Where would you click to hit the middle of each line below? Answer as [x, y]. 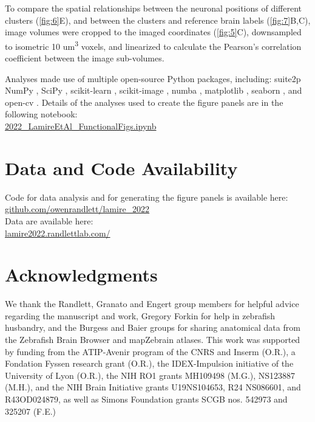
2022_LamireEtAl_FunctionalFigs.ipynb [81, 126]
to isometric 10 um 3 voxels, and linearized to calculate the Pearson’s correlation [153, 45]
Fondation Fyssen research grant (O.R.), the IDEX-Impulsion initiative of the [149, 363]
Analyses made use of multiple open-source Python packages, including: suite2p [153, 78]
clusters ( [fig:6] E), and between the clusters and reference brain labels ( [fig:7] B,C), [158, 20]
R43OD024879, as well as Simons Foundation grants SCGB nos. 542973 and [146, 399]
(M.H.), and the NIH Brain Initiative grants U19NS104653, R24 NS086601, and [153, 387]
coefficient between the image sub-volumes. [85, 58]
